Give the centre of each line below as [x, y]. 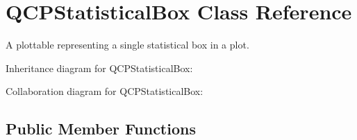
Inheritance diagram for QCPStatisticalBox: [99, 68]
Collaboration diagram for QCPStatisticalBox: [105, 91]
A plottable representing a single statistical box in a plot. [127, 45]
